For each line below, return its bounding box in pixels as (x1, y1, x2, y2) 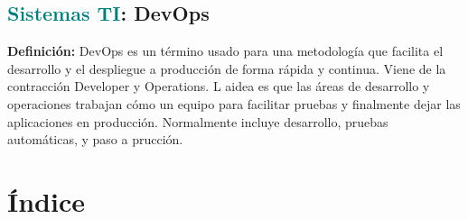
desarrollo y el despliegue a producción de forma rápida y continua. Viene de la (7, 59, 446, 78)
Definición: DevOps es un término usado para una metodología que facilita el (7, 41, 444, 60)
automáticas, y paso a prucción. (7, 130, 183, 149)
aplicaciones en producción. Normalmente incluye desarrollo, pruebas (7, 112, 388, 131)
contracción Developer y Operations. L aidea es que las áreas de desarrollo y (7, 77, 430, 96)
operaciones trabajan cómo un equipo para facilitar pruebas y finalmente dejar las (7, 94, 461, 113)
